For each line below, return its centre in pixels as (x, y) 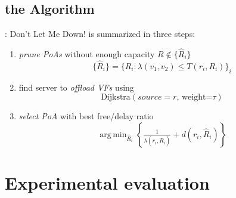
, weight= (195, 98)
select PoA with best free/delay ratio (86, 116)
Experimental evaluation (107, 182)
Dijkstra (116, 98)
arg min (113, 134)
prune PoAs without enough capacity (87, 54)
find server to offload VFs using (76, 87)
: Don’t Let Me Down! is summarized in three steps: (100, 34)
